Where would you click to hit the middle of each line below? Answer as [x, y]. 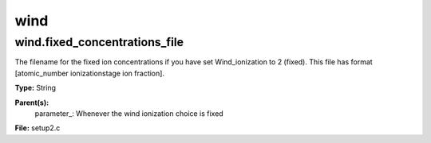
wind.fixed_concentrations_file [99, 42]
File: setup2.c [38, 128]
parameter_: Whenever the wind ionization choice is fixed [129, 113]
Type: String [35, 88]
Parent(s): [32, 102]
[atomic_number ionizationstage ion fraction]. [90, 73]
